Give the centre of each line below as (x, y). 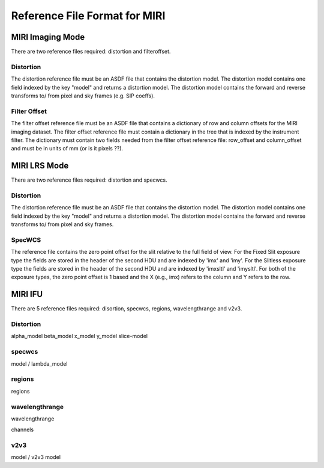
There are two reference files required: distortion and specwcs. (89, 180)
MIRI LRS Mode (40, 166)
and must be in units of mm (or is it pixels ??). (67, 149)
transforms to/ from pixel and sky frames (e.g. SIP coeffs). (83, 96)
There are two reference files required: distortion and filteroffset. (91, 52)
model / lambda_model (39, 363)
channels (22, 430)
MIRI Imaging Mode (48, 37)
